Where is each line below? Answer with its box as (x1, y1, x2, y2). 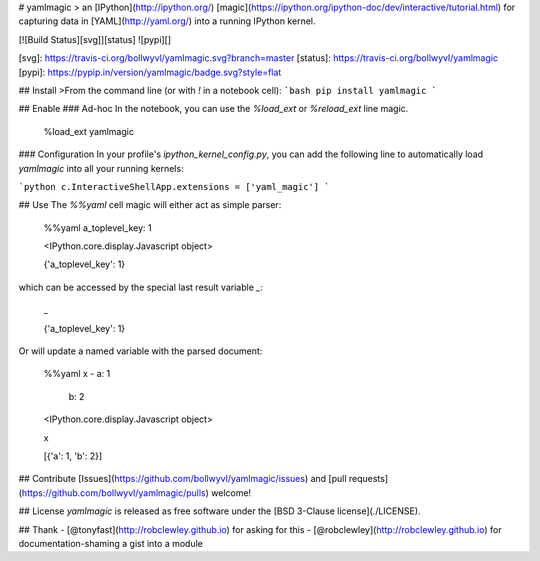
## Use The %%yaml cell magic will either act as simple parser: (18, 199, 282, 211)
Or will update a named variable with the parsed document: (18, 345, 263, 357)
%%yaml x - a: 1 (43, 368, 111, 380)
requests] (348, 473, 389, 485)
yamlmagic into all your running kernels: (18, 162, 184, 174)
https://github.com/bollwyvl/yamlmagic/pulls (21, 486, 206, 499)
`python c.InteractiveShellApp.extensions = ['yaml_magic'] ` (18, 181, 330, 192)
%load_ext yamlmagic (43, 125, 135, 137)
